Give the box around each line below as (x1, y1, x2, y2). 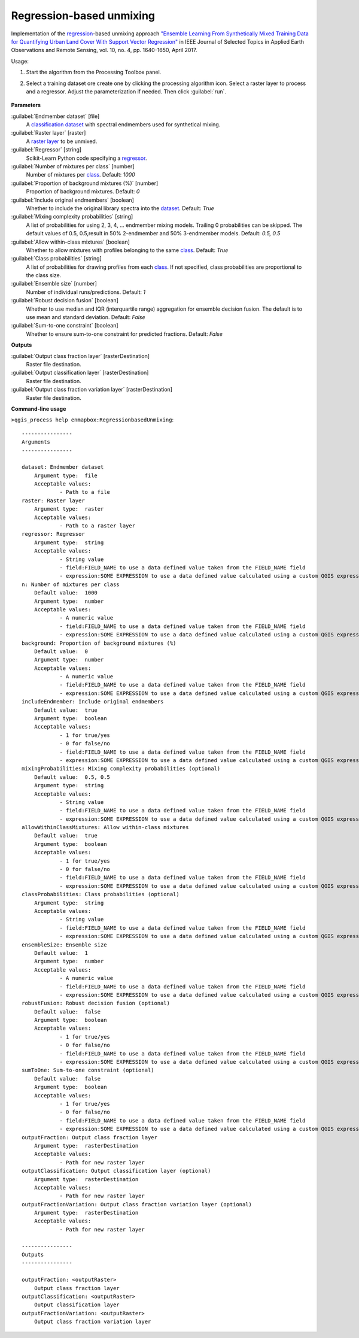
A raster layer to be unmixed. (26, 138, 98, 145)
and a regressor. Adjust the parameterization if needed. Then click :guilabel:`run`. (26, 87, 227, 95)
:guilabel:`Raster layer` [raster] (11, 129, 86, 136)
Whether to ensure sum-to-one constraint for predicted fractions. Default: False (26, 330, 223, 338)
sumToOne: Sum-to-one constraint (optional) (22, 1067, 155, 1074)
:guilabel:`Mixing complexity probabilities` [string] (11, 213, 133, 220)
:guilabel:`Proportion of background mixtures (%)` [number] (11, 180, 159, 187)
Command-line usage (11, 405, 66, 412)
